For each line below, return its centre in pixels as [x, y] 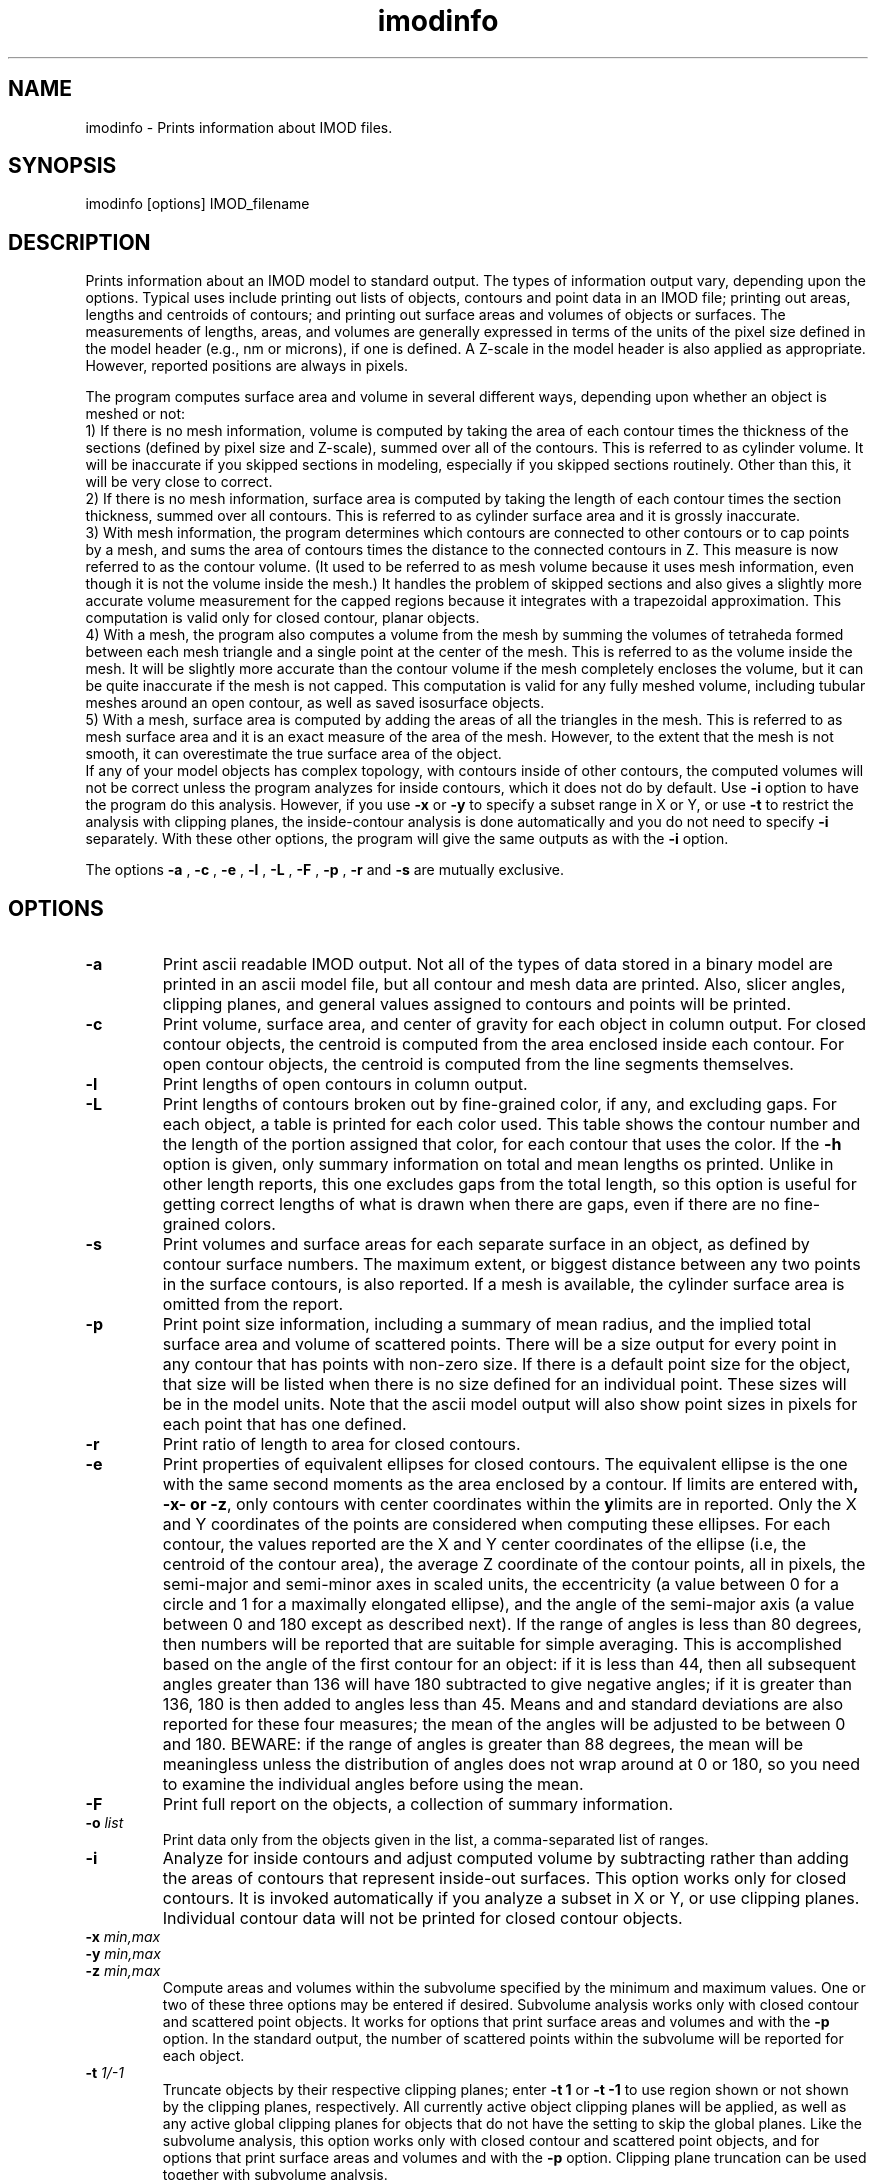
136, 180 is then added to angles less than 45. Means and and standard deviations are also [503, 1704]
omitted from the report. [253, 1304]
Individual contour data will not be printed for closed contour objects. [422, 1918]
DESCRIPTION [79, 242]
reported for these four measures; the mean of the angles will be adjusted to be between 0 [504, 1724]
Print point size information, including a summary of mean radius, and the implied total [487, 1324]
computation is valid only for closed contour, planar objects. [282, 618]
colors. [250, 1224]
